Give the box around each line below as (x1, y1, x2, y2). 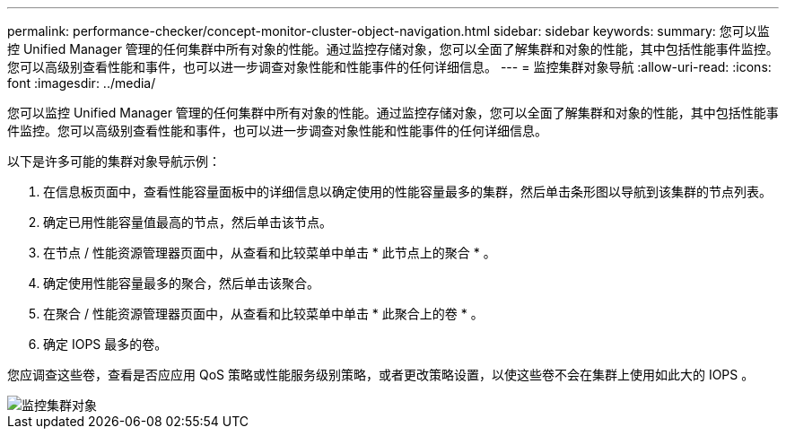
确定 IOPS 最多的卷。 (43, 336, 168, 352)
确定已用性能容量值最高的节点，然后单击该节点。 (43, 214, 332, 230)
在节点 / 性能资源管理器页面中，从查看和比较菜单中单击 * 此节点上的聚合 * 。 (43, 245, 496, 260)
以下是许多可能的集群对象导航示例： (7, 153, 221, 169)
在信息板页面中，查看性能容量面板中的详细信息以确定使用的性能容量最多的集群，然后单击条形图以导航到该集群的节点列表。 (43, 184, 772, 199)
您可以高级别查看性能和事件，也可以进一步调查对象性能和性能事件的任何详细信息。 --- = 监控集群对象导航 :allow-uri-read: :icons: (7, 59, 772, 74)
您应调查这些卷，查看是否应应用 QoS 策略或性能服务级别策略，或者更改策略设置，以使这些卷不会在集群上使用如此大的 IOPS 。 (7, 367, 755, 382)
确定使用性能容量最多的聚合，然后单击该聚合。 (43, 275, 319, 291)
